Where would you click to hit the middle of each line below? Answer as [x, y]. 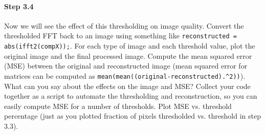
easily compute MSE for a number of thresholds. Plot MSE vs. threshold [118, 106]
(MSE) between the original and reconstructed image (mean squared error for [126, 66]
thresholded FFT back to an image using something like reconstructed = [120, 36]
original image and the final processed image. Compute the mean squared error [128, 55]
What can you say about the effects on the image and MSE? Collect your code [127, 86]
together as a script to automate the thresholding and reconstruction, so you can [131, 96]
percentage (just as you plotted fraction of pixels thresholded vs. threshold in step [132, 116]
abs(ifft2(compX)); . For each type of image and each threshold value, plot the [130, 46]
